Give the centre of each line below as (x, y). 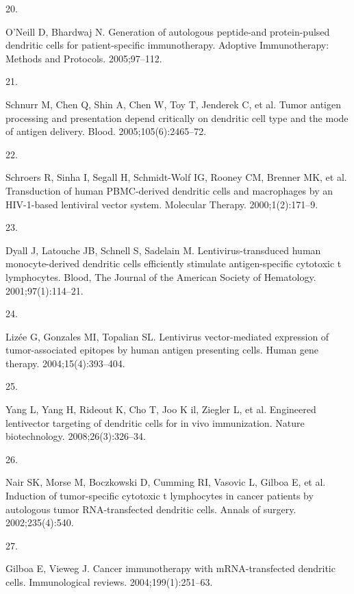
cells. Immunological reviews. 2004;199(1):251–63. (109, 582)
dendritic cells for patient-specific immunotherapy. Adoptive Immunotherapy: (167, 45)
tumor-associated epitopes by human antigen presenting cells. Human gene (162, 350)
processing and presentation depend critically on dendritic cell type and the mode (177, 117)
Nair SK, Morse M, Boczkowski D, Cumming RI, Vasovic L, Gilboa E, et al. (166, 482)
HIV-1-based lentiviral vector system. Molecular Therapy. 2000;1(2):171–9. (162, 204)
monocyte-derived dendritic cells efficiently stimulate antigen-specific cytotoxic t (174, 263)
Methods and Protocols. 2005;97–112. (84, 58)
